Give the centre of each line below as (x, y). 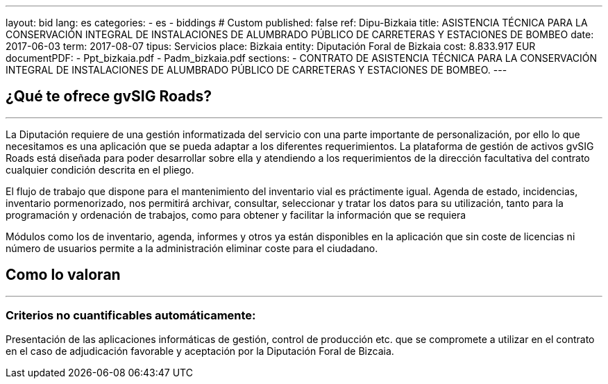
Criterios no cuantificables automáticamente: (131, 316)
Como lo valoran (63, 275)
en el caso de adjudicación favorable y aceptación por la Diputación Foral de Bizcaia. (200, 351)
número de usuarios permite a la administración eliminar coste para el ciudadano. (192, 248)
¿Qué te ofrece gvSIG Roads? (109, 97)
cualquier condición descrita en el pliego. (100, 169)
